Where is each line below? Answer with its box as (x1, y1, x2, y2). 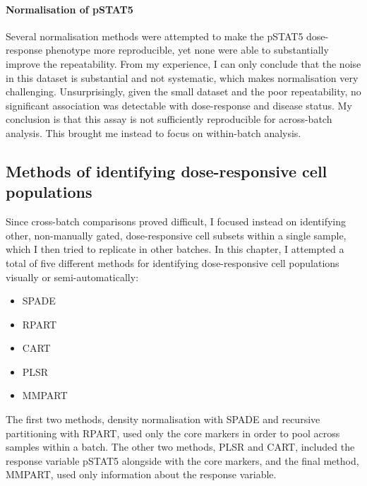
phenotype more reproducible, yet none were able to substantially (45, 42, 329, 57)
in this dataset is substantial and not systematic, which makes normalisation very (6, 70, 359, 85)
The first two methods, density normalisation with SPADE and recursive (6, 412, 320, 427)
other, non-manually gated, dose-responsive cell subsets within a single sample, (6, 227, 347, 242)
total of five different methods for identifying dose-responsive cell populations (6, 255, 339, 270)
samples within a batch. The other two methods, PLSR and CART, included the (6, 439, 355, 454)
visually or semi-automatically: (6, 269, 139, 284)
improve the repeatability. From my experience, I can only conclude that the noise (6, 56, 361, 71)
